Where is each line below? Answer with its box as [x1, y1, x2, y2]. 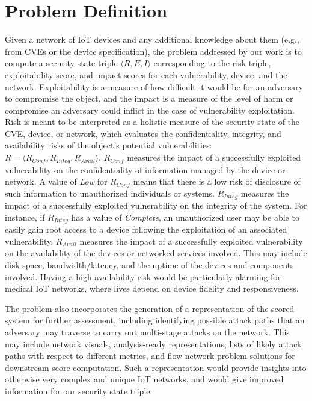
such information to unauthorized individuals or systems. [5, 186, 215, 199]
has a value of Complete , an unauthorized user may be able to [71, 210, 299, 223]
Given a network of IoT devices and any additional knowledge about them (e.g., [5, 33, 299, 46]
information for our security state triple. [5, 384, 153, 397]
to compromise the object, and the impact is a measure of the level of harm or [5, 92, 293, 105]
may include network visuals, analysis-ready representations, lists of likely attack [5, 337, 302, 350]
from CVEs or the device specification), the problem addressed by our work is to [5, 44, 302, 57]
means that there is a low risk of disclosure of [133, 175, 301, 188]
